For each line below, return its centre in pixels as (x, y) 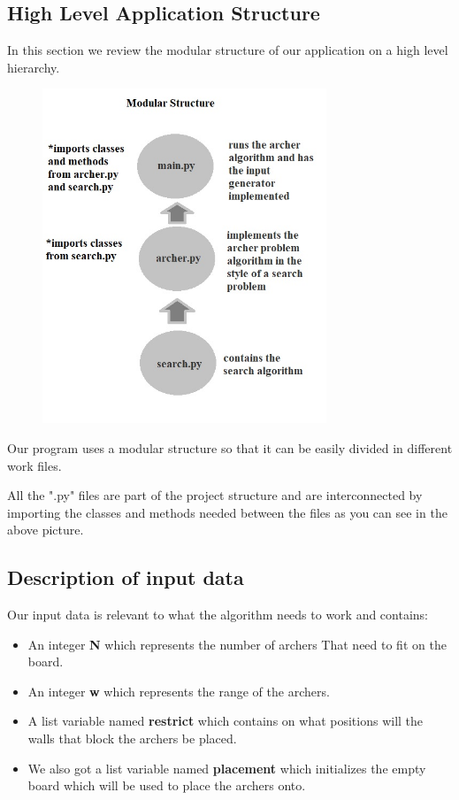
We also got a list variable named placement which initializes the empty (227, 768)
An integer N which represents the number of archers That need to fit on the (237, 644)
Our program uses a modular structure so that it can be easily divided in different (230, 447)
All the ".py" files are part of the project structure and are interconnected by (215, 495)
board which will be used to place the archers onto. (167, 785)
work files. (34, 465)
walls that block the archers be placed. (132, 738)
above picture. (46, 530)
